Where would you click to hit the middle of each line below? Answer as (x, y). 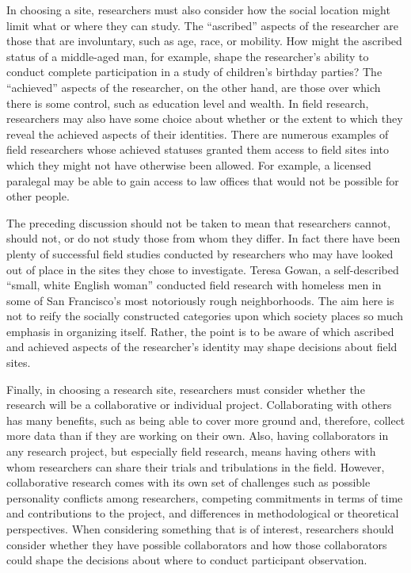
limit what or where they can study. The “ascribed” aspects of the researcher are (202, 25)
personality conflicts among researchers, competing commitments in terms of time (205, 497)
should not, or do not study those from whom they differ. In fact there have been (204, 238)
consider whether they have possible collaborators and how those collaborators (197, 544)
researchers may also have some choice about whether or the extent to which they (205, 118)
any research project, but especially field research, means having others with (191, 451)
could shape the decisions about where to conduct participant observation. (187, 560)
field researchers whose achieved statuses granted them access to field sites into (198, 149)
